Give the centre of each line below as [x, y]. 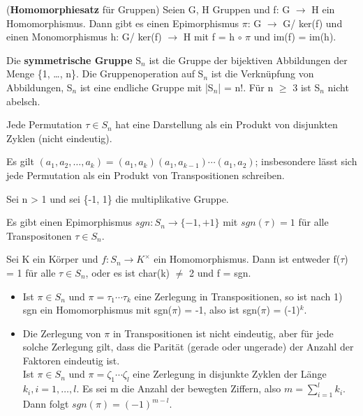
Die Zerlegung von [62, 333]
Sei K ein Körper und [52, 259]
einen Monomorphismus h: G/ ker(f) [84, 37]
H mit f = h [209, 37]
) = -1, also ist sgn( [219, 310]
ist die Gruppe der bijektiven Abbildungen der [248, 60]
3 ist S [306, 87]
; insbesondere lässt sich [306, 161]
